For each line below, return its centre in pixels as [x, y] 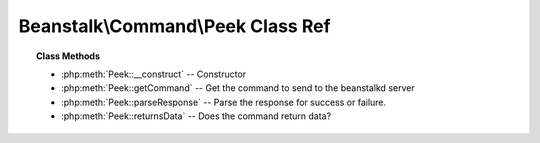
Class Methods [68, 56]
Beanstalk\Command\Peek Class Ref [174, 26]
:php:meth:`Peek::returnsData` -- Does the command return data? [196, 116]
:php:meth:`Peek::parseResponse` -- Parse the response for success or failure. [224, 102]
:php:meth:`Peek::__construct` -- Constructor [154, 74]
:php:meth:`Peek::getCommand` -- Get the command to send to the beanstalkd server [238, 88]
